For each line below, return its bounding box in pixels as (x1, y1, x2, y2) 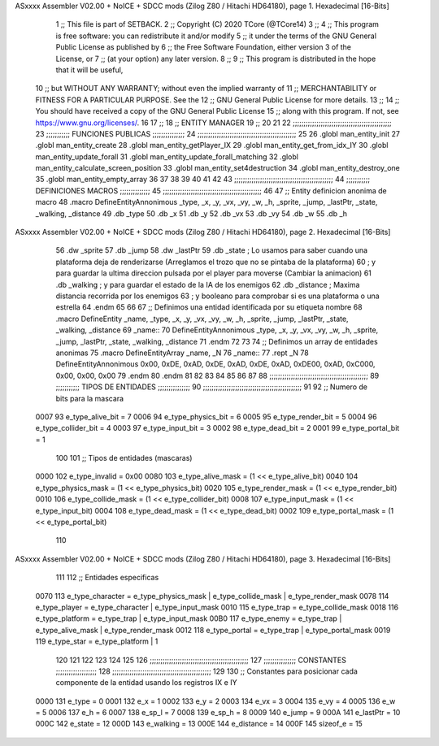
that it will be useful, (55, 65, 124, 75)
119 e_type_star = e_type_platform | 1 (35, 636, 159, 646)
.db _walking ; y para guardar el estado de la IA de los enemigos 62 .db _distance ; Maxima (55, 280, 360, 289)
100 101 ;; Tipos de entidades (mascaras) (55, 453, 193, 463)
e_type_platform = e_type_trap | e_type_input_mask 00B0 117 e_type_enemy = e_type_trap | (35, 614, 342, 623)
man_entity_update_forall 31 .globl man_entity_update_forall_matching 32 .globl (35, 151, 298, 162)
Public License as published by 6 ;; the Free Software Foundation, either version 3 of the (55, 42, 352, 52)
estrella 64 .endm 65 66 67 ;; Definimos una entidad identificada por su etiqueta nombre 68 (55, 302, 363, 312)
